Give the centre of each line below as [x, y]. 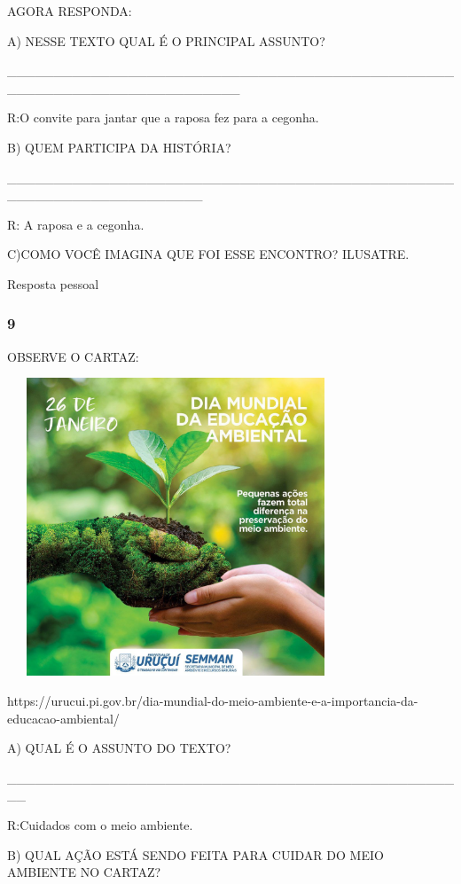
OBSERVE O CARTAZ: [73, 356]
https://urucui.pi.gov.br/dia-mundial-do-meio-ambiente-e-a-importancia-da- [213, 700]
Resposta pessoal [53, 283]
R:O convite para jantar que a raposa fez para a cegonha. [163, 117]
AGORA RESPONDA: [70, 11]
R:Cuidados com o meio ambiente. [100, 824]
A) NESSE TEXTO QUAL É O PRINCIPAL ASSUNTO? [166, 40]
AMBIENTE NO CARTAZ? [84, 872]
